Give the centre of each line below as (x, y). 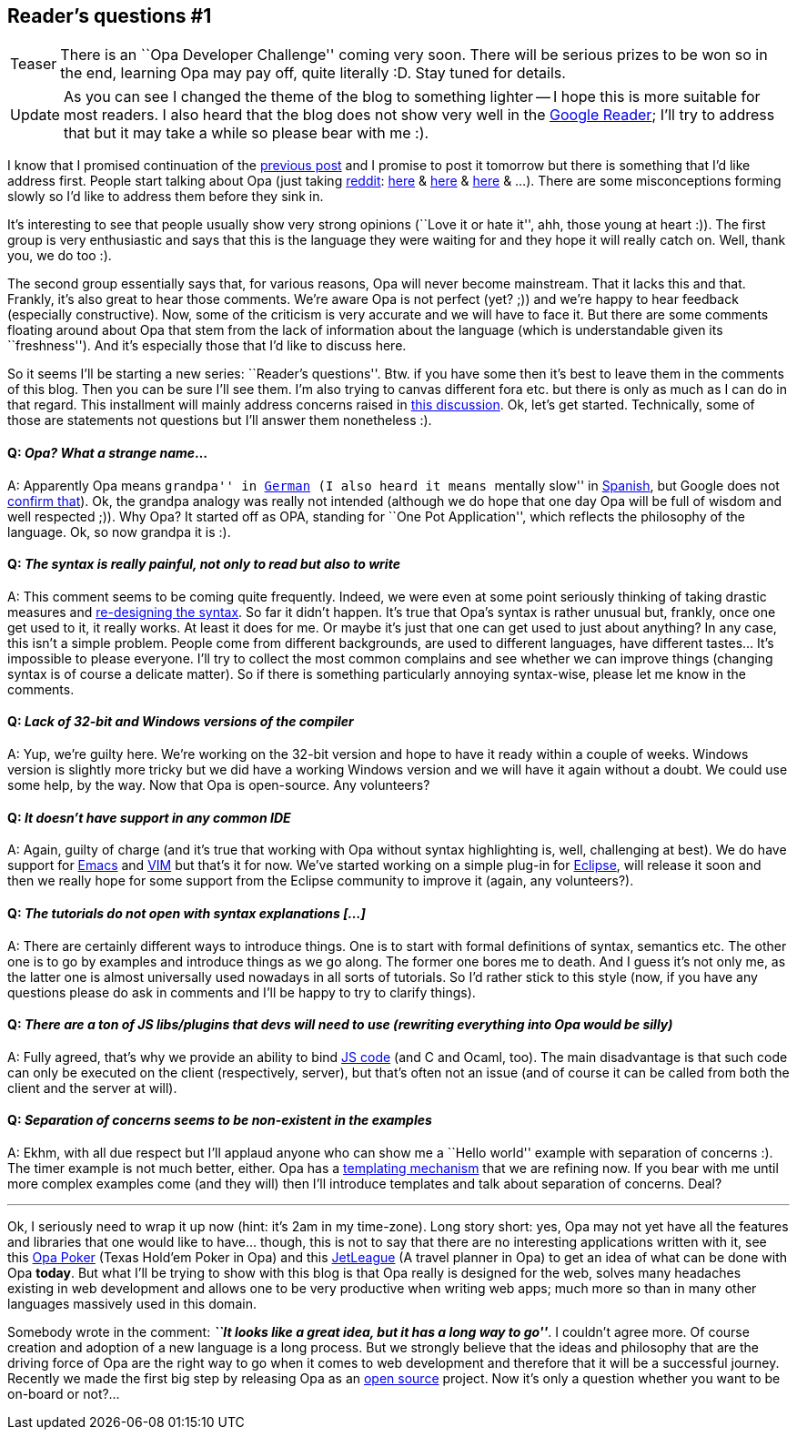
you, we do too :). (60, 256)
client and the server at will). (92, 1088)
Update (35, 115)
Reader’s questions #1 (110, 16)
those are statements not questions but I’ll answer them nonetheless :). (220, 420)
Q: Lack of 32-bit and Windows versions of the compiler (181, 722)
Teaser (34, 64)
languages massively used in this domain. (132, 1303)
